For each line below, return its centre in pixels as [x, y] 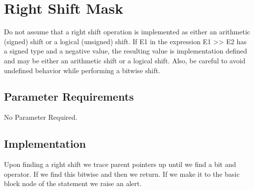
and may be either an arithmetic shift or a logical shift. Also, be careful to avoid [125, 60]
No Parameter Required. [41, 117]
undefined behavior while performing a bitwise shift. [82, 70]
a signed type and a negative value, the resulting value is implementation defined [126, 51]
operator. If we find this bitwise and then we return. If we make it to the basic [122, 174]
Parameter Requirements [69, 96]
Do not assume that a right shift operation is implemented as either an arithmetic [127, 32]
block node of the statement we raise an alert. [73, 183]
